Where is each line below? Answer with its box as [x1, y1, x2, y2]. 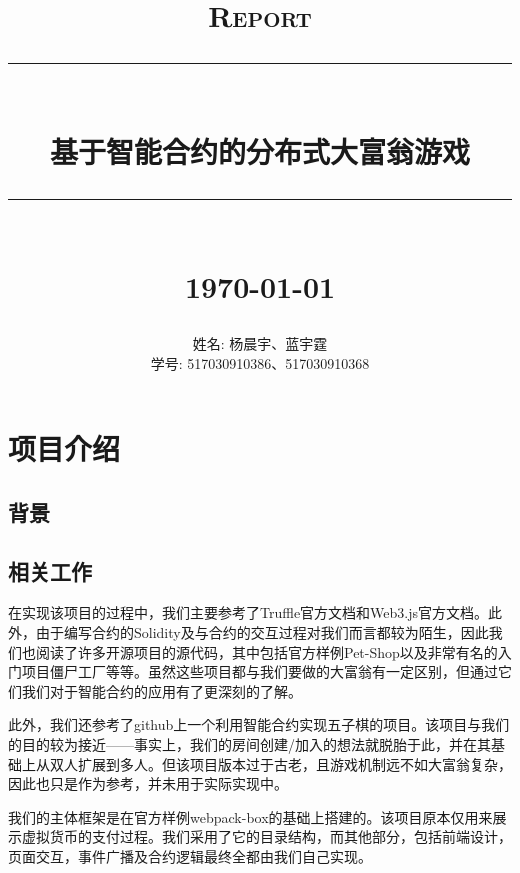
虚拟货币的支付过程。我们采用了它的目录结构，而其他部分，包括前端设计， [21, 826, 512, 847]
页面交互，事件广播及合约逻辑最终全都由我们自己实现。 [8, 846, 372, 867]
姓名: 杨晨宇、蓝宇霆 [192, 333, 328, 354]
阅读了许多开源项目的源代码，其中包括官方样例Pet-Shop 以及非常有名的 [35, 641, 498, 662]
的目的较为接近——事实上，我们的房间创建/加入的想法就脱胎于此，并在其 [8, 734, 491, 755]
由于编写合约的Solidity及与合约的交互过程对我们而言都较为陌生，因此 [35, 622, 489, 643]
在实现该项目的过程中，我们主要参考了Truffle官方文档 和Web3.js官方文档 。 [8, 602, 489, 623]
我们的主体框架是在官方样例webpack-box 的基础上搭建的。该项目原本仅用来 [8, 806, 493, 827]
